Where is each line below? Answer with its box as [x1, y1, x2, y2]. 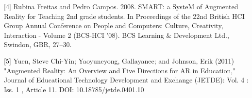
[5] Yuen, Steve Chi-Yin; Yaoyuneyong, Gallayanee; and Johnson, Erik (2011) [4, 55, 234, 65]
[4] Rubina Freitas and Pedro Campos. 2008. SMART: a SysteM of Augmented [4, 1, 238, 11]
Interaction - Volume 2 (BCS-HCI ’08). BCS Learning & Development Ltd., [4, 30, 229, 40]
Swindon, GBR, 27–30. [4, 39, 72, 49]
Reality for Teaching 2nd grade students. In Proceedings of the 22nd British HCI [4, 11, 245, 21]
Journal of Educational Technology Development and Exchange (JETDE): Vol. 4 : [4, 75, 249, 85]
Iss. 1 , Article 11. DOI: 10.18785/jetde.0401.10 [4, 84, 144, 94]
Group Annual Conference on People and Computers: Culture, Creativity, [4, 20, 223, 31]
